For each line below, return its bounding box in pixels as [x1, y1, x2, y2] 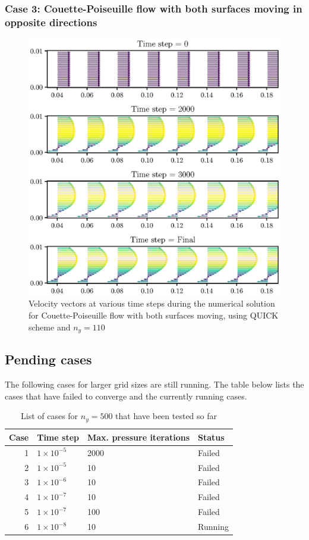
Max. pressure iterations [87, 430, 190, 443]
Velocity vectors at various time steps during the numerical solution [29, 297, 275, 310]
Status [198, 430, 225, 443]
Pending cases [5, 350, 92, 369]
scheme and [29, 320, 71, 333]
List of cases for [21, 410, 78, 422]
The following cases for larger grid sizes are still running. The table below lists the [5, 378, 304, 391]
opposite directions [5, 14, 97, 29]
